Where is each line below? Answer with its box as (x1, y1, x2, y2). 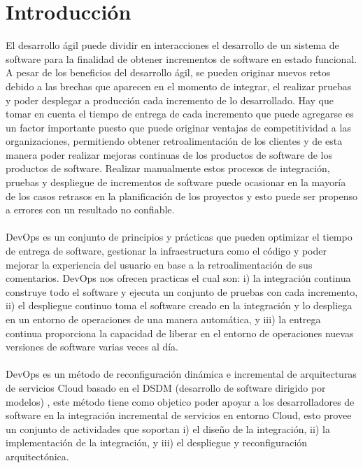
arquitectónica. (6, 448, 69, 463)
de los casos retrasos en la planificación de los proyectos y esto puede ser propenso (6, 188, 357, 203)
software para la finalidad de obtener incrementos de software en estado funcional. (6, 51, 357, 66)
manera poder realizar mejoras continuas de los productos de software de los (6, 147, 332, 162)
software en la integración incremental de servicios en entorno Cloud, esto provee (6, 408, 352, 423)
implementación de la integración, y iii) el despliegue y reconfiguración (6, 435, 308, 450)
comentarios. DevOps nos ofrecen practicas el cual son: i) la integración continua (6, 271, 351, 285)
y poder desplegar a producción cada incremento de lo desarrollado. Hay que (6, 92, 334, 107)
